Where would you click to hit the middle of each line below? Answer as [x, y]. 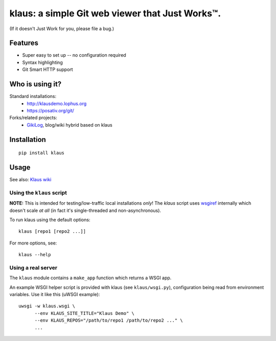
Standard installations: [33, 96]
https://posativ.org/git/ [50, 110]
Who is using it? [36, 84]
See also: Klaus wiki [30, 180]
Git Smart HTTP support [48, 69]
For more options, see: [33, 243]
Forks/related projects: [33, 118]
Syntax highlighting [43, 62]
